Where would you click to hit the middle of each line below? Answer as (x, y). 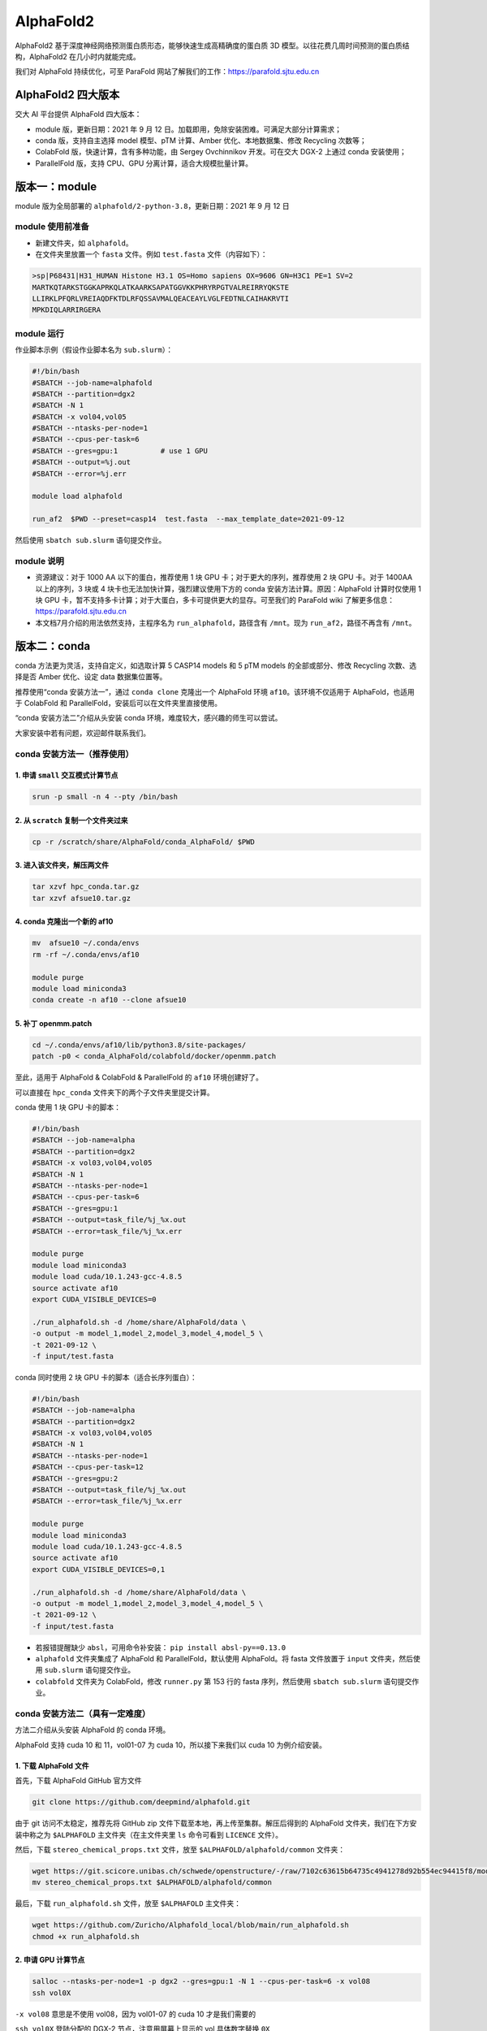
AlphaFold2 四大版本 (67, 95)
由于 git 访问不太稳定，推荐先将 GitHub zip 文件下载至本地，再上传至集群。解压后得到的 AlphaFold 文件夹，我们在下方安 (216, 1823)
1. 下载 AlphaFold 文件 (52, 1765)
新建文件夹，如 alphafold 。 (84, 243)
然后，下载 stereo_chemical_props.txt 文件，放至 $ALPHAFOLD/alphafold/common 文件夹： (180, 1849)
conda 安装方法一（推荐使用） (74, 754)
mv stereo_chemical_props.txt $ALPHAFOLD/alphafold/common (152, 1882)
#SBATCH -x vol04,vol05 (80, 417)
